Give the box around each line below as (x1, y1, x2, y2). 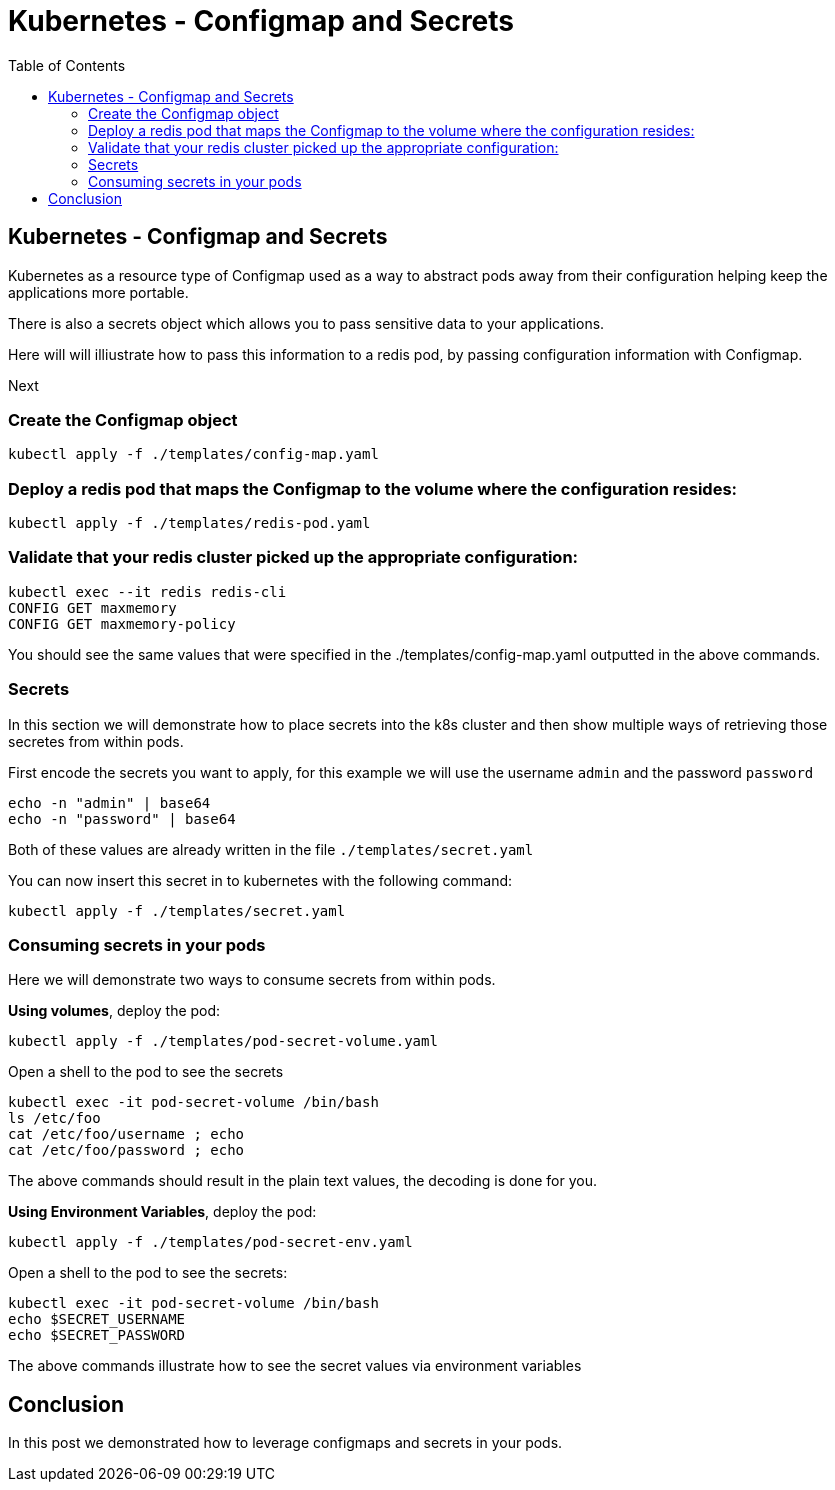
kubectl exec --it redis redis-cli (8, 583, 287, 600)
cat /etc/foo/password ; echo (8, 1142, 245, 1159)
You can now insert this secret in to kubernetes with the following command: (8, 871, 513, 889)
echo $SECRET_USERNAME (8, 1311, 186, 1328)
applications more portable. (8, 283, 189, 301)
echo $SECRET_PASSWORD (8, 1327, 186, 1344)
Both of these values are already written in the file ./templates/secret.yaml (8, 840, 534, 858)
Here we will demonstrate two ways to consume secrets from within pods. (8, 971, 496, 989)
